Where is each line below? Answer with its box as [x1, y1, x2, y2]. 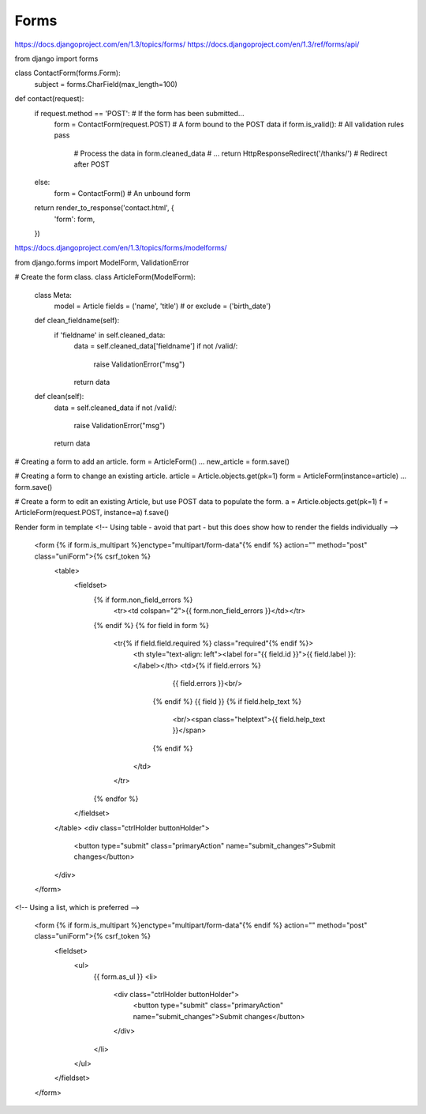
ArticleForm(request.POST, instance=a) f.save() [14, 508, 170, 517]
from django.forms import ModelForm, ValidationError [14, 258, 189, 267]
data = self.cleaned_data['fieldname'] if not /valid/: [73, 341, 238, 351]
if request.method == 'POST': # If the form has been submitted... [34, 108, 245, 118]
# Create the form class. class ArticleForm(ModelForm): [14, 273, 196, 282]
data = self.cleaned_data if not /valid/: [54, 403, 177, 412]
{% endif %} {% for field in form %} [93, 620, 209, 630]
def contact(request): [14, 94, 84, 103]
